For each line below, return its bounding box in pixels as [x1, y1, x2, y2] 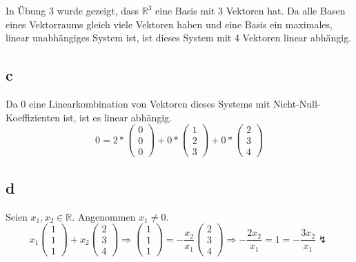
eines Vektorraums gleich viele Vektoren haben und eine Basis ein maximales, [6, 17, 333, 31]
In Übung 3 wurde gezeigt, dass [6, 3, 139, 17]
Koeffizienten [6, 110, 60, 124]
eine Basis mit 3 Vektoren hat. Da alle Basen [155, 3, 346, 17]
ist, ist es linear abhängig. [63, 110, 172, 124]
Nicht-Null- [273, 96, 321, 110]
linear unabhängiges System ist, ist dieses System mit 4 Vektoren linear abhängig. [6, 30, 352, 45]
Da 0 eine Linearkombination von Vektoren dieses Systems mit [6, 96, 270, 110]
